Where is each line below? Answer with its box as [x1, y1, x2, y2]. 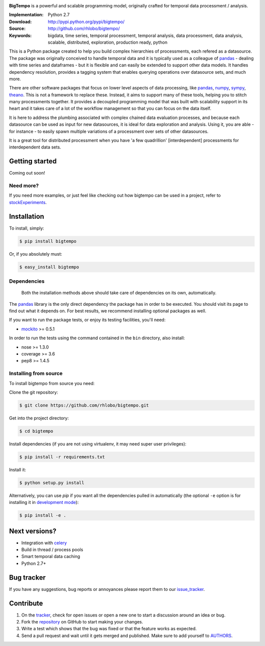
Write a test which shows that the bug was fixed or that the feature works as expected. [21, 626, 197, 632]
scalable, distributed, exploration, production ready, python [48, 39, 168, 45]
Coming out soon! [9, 170, 45, 176]
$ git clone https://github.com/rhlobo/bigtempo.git [19, 402, 149, 408]
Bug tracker [9, 573, 46, 582]
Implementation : [9, 12, 44, 18]
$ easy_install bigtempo [19, 264, 79, 270]
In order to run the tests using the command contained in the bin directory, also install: [9, 335, 185, 341]
